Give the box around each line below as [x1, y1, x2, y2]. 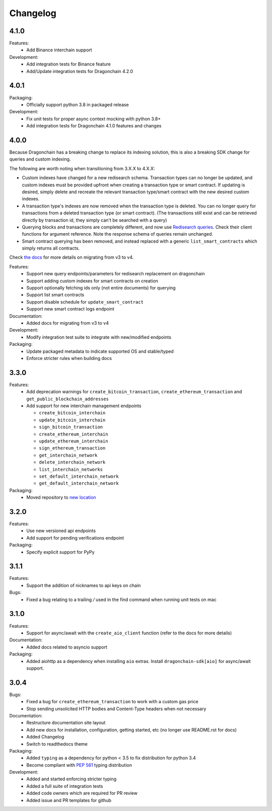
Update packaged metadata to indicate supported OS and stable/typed [26, 348, 174, 354]
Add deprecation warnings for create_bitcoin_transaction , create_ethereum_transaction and [26, 389, 242, 395]
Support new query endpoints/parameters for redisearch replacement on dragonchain [26, 271, 205, 277]
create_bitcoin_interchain [39, 410, 106, 416]
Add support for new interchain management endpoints [26, 403, 142, 409]
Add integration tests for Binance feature [26, 61, 111, 67]
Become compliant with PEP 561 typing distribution [26, 762, 132, 768]
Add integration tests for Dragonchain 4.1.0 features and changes [26, 123, 162, 129]
